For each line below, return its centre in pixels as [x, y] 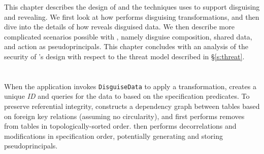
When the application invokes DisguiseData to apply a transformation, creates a [130, 86]
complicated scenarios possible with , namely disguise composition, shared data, [128, 36]
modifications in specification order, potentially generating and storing [113, 136]
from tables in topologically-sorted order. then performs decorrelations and [120, 126]
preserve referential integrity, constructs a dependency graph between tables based [132, 106]
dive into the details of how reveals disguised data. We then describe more [119, 27]
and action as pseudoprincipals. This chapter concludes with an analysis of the [126, 46]
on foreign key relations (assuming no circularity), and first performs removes [124, 116]
